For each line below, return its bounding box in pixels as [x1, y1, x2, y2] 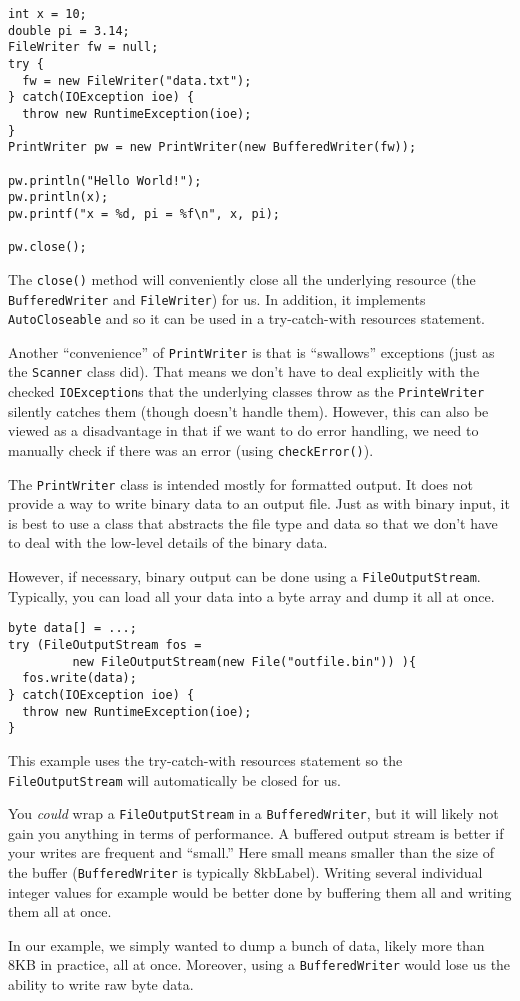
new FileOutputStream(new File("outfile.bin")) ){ [72, 654, 417, 669]
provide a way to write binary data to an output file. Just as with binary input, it [8, 493, 510, 514]
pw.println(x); [8, 190, 109, 205]
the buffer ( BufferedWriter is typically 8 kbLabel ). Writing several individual [8, 862, 483, 882]
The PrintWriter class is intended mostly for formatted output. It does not [8, 473, 473, 494]
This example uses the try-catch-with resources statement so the [8, 749, 403, 770]
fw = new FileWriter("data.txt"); [22, 73, 252, 88]
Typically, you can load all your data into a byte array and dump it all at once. [8, 585, 495, 606]
